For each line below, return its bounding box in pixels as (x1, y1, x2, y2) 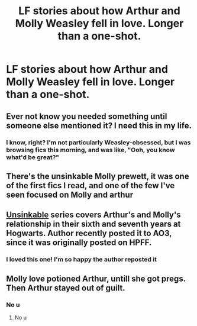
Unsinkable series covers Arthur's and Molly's (6, 210, 182, 220)
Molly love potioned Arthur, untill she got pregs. (6, 273, 186, 283)
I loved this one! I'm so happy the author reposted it (6, 256, 157, 264)
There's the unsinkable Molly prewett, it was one (6, 171, 189, 181)
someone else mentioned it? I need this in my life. (6, 120, 192, 131)
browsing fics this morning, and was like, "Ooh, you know (6, 146, 175, 154)
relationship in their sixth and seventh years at (6, 219, 181, 229)
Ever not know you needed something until (6, 111, 167, 121)
